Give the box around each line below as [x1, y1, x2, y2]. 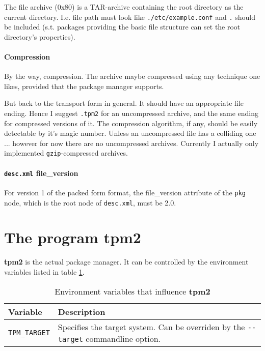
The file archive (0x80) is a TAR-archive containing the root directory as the [4, 2, 244, 12]
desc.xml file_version [4, 167, 78, 178]
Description [58, 305, 105, 317]
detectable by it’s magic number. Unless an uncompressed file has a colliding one [4, 128, 256, 138]
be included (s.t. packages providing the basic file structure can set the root [4, 21, 241, 32]
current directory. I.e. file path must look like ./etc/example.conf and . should [4, 11, 255, 22]
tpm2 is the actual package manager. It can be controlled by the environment [4, 256, 249, 267]
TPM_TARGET [8, 328, 50, 337]
